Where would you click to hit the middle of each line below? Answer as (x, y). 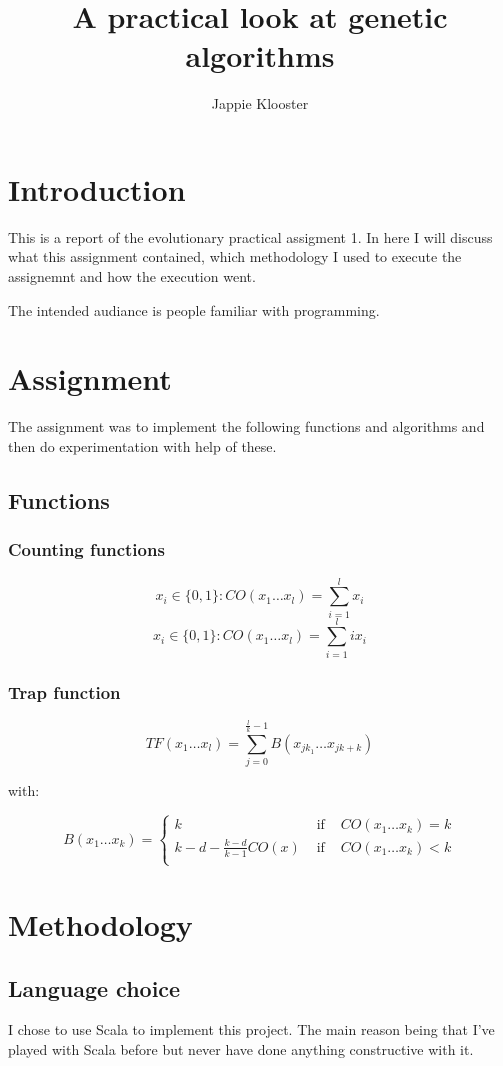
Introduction (97, 188)
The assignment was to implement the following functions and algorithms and (246, 426)
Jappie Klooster (260, 103)
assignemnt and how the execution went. (132, 276)
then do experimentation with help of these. (142, 445)
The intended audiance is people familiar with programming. (194, 309)
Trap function (64, 691)
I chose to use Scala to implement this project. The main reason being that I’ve (251, 1029)
